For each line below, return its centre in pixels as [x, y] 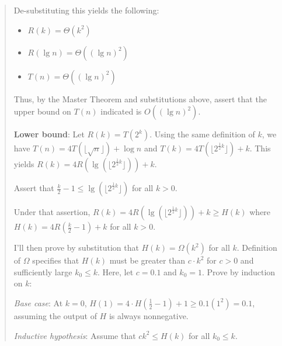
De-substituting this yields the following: [86, 10]
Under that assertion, [52, 212]
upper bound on [42, 111]
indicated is [121, 111]
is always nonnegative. [149, 315]
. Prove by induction [239, 271]
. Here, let [116, 271]
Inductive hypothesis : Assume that [75, 335]
